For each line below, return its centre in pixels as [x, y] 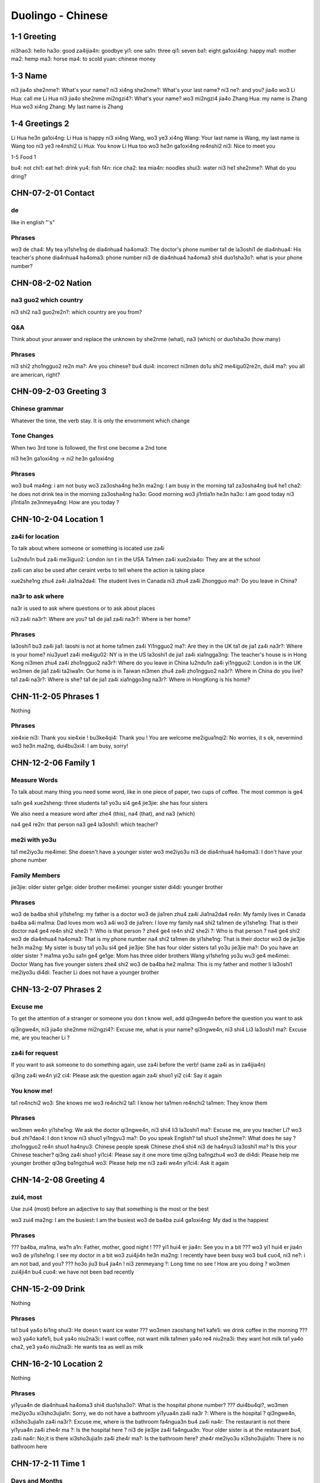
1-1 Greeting [33, 36]
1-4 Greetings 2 [40, 124]
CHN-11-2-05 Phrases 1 [55, 696]
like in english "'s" [33, 222]
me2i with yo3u [34, 840]
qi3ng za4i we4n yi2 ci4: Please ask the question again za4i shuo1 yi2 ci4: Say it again [116, 1075]
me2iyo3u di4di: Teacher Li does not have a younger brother [85, 972]
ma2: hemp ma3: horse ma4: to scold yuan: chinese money [84, 59]
